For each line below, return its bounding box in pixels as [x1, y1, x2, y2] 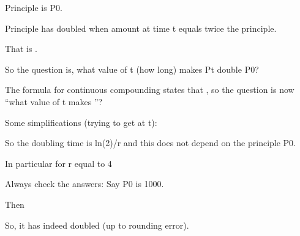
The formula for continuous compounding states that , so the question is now [5, 83, 294, 96]
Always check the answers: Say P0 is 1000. [5, 177, 164, 190]
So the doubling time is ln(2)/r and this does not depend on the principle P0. [5, 136, 296, 149]
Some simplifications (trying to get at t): [5, 116, 157, 128]
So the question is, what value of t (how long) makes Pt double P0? [5, 62, 259, 75]
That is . [5, 42, 37, 55]
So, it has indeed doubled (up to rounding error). [5, 218, 189, 231]
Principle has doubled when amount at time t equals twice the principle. [5, 21, 277, 34]
